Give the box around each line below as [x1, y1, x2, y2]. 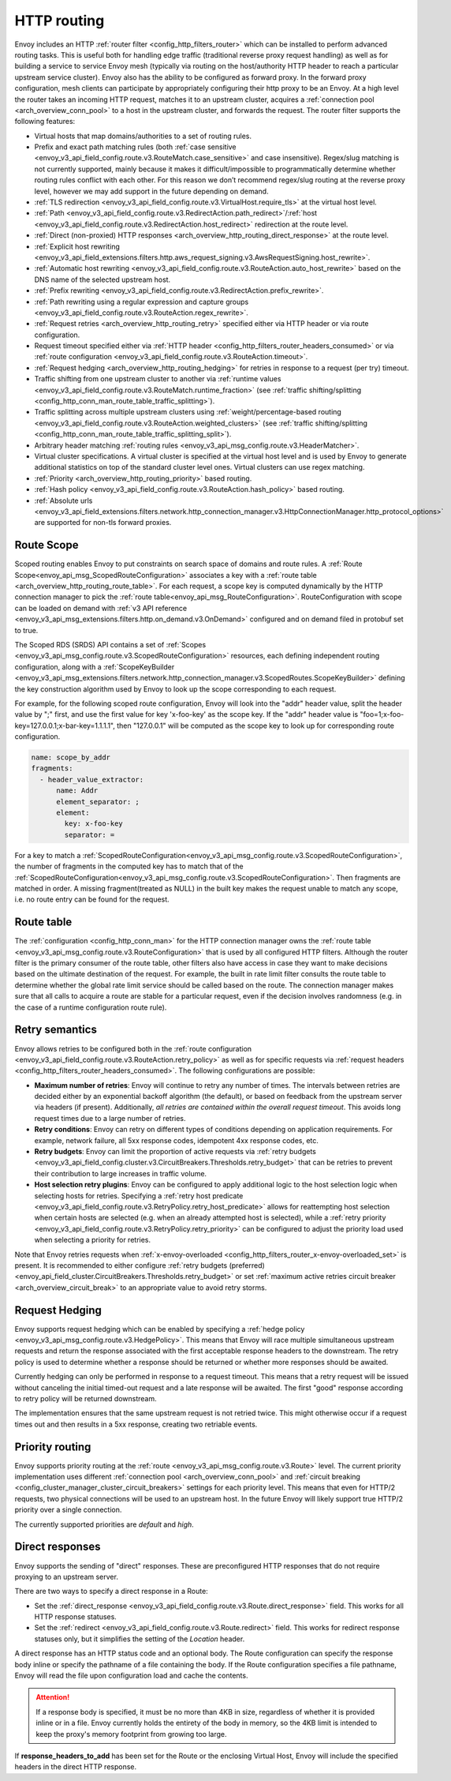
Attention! [35, 1693, 70, 1702]
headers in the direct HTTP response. [14, 1762, 137, 1772]
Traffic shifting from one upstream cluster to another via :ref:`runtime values [34, 374, 281, 384]
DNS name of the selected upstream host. [34, 275, 171, 284]
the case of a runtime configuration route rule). [14, 1003, 167, 1012]
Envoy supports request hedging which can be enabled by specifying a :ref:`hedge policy [14, 1324, 305, 1333]
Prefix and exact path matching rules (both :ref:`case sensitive [34, 142, 237, 152]
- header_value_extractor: [39, 774, 144, 784]
